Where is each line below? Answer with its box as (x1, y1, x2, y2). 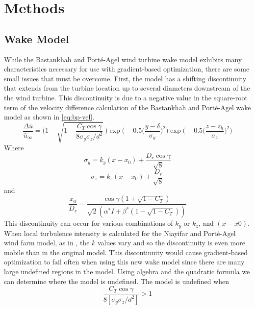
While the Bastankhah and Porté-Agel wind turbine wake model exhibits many (4, 54, 242, 64)
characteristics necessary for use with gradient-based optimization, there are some (4, 64, 250, 74)
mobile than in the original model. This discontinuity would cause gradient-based (4, 247, 248, 257)
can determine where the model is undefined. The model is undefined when (4, 276, 229, 286)
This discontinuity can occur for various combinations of (4, 218, 173, 228)
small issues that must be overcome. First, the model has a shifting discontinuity (4, 73, 247, 83)
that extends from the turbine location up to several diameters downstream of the (4, 83, 250, 93)
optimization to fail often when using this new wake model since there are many (4, 257, 245, 267)
